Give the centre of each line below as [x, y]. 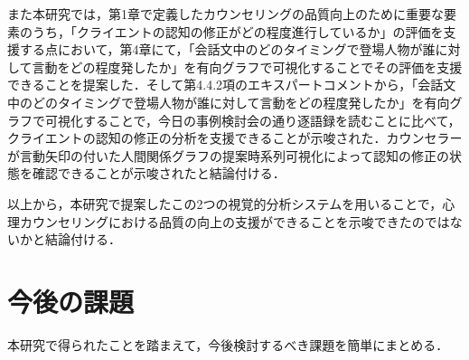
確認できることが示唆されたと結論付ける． [159, 173]
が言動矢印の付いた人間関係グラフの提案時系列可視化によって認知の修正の [228, 155]
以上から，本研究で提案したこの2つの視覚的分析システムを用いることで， [225, 203]
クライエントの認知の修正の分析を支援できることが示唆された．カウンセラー [235, 138]
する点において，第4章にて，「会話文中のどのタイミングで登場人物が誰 [227, 49]
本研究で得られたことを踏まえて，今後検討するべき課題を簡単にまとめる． [228, 344]
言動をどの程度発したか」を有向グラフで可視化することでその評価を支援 [247, 66]
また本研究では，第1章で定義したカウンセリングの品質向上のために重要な [225, 14]
